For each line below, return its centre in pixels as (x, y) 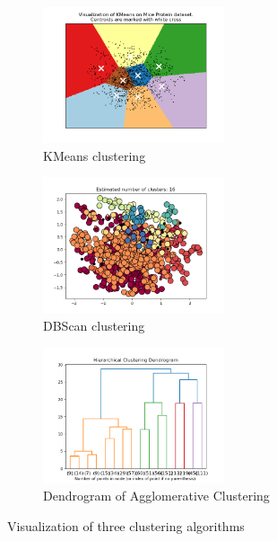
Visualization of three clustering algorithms (126, 526)
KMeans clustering (95, 155)
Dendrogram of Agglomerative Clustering (156, 496)
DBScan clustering (94, 326)
